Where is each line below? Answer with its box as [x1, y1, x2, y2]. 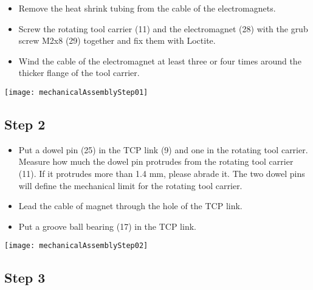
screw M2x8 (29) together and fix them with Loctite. [18, 34, 216, 47]
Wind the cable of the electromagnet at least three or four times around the [18, 54, 301, 67]
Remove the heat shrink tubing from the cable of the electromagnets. [18, 2, 276, 14]
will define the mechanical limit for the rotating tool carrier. [18, 179, 242, 192]
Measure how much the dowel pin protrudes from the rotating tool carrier [18, 155, 294, 168]
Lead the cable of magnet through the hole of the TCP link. [18, 199, 242, 212]
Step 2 [4, 115, 46, 134]
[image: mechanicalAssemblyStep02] [4, 241, 148, 250]
